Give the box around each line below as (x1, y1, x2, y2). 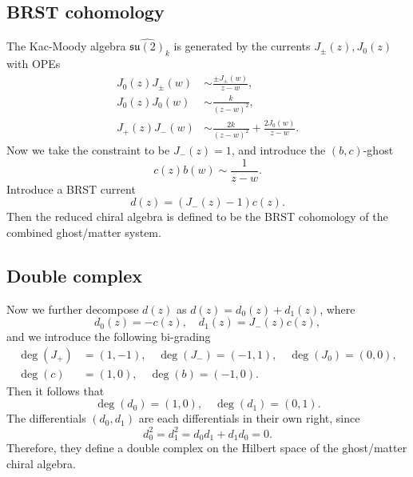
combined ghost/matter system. (6, 223, 161, 240)
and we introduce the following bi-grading (6, 328, 211, 345)
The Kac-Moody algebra (6, 38, 126, 54)
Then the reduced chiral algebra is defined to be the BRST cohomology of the (6, 208, 388, 225)
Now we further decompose (6, 300, 139, 317)
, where (320, 300, 355, 317)
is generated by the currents (173, 38, 311, 54)
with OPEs (6, 55, 61, 72)
